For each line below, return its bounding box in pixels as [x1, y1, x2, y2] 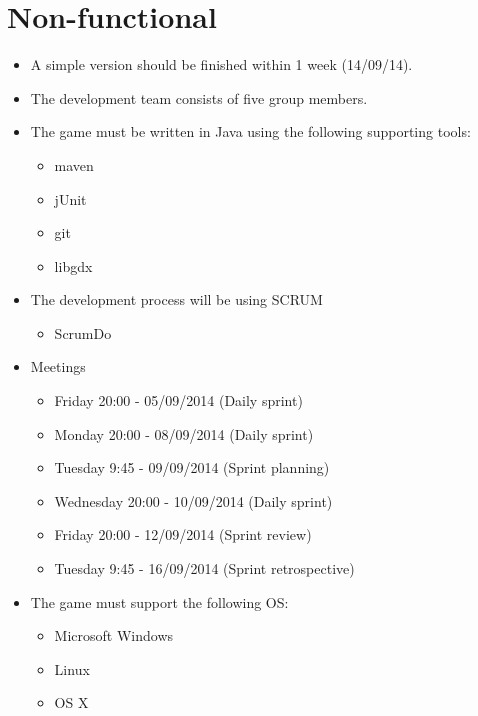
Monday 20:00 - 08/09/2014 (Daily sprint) [54, 423, 314, 444]
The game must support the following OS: [30, 591, 289, 612]
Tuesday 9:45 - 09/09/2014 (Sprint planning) [54, 457, 330, 478]
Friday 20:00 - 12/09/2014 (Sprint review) [54, 524, 312, 545]
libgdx [54, 255, 93, 276]
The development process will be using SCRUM [30, 289, 323, 310]
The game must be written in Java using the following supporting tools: [30, 121, 471, 142]
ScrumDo [54, 322, 112, 343]
